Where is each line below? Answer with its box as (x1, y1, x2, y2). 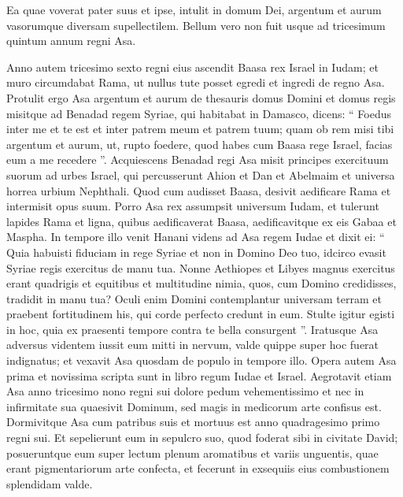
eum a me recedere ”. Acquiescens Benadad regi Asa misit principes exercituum (6, 151, 389, 168)
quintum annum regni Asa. (6, 32, 136, 49)
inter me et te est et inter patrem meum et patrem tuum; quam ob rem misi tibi (6, 121, 394, 137)
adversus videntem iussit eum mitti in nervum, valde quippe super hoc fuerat (6, 336, 379, 353)
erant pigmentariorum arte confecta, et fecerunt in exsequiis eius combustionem (6, 460, 390, 477)
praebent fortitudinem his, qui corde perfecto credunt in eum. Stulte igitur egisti (6, 306, 395, 322)
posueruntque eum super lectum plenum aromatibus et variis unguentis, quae (6, 444, 379, 461)
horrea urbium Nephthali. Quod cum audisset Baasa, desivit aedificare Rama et (6, 182, 391, 198)
